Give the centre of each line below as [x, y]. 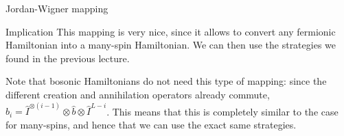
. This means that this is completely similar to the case [222, 111]
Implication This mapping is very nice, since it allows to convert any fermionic [171, 31]
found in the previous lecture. [68, 58]
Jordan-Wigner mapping [57, 8]
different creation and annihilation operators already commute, [138, 94]
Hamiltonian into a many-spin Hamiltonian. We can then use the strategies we [171, 45]
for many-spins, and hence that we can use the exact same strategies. [151, 124]
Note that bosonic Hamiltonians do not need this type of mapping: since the [166, 81]
